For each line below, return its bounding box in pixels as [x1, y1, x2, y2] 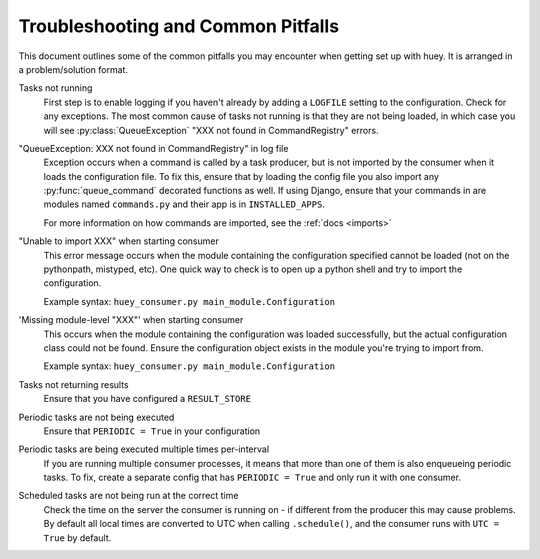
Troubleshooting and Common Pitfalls [18, 15, 340, 37]
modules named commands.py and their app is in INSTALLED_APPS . [43, 198, 325, 210]
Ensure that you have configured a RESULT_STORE [43, 393, 252, 405]
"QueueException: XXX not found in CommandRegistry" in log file [18, 142, 289, 154]
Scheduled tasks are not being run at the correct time [18, 490, 239, 502]
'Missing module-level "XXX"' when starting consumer [18, 314, 244, 326]
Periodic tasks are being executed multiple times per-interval [18, 443, 270, 455]
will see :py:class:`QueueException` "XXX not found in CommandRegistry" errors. [43, 124, 379, 136]
